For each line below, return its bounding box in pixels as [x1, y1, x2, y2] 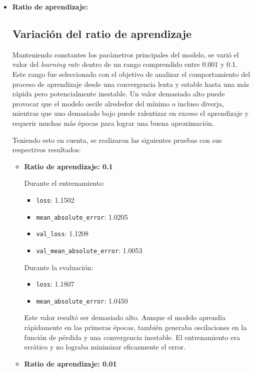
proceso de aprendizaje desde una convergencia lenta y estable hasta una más [12, 78, 249, 89]
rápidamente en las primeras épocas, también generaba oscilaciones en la [24, 322, 247, 333]
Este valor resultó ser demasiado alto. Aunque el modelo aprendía [24, 312, 225, 323]
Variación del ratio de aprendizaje [12, 25, 192, 41]
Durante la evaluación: [24, 262, 93, 272]
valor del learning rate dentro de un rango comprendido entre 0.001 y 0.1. [12, 59, 237, 69]
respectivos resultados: [12, 144, 81, 155]
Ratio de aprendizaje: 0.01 [24, 358, 117, 369]
